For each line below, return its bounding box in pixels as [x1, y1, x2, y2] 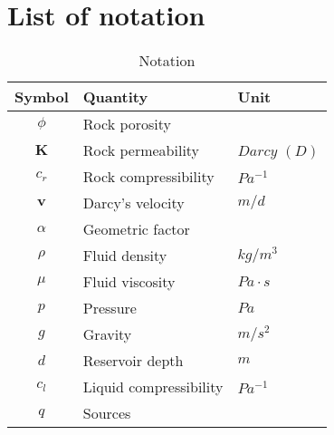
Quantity [82, 86, 148, 108]
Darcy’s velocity [82, 192, 185, 214]
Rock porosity [82, 113, 172, 135]
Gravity [82, 324, 132, 345]
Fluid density [82, 245, 167, 266]
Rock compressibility [82, 166, 215, 188]
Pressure [82, 297, 137, 319]
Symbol [14, 86, 69, 108]
